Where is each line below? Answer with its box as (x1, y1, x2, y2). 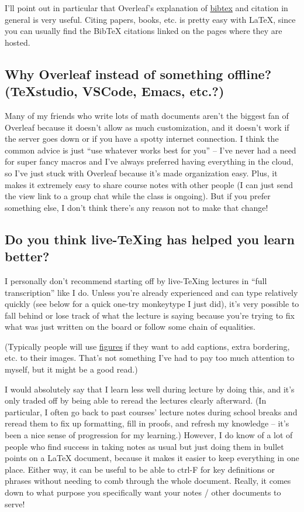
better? (5, 247, 50, 265)
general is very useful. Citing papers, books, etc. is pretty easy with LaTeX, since (5, 13, 296, 25)
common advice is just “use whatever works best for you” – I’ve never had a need (5, 144, 296, 156)
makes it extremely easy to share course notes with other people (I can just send (5, 178, 293, 190)
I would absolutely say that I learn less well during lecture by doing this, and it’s (5, 383, 295, 395)
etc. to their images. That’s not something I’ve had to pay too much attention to (5, 351, 295, 364)
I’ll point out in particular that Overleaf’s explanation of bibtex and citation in (5, 2, 288, 13)
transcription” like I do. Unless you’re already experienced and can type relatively (5, 286, 298, 298)
